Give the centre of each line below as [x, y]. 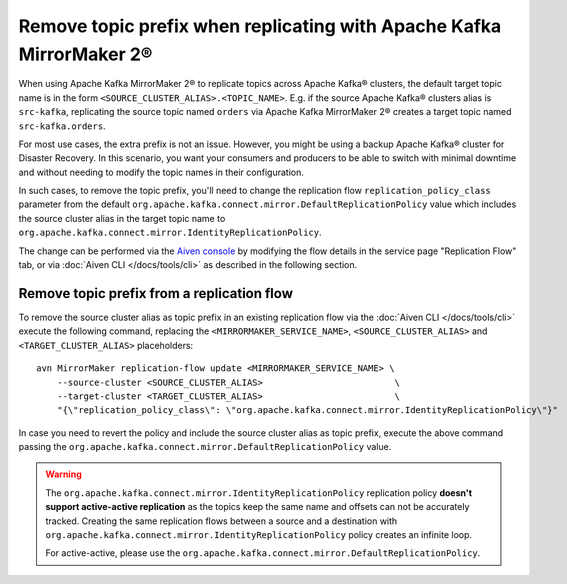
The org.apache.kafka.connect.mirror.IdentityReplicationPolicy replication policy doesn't [259, 492]
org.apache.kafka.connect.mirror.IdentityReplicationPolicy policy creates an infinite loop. [259, 535]
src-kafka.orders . [62, 126]
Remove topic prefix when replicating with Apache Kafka [260, 26]
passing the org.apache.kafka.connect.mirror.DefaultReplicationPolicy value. [205, 447]
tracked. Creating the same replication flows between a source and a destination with [221, 521]
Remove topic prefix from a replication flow [156, 293]
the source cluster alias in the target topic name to [122, 218]
